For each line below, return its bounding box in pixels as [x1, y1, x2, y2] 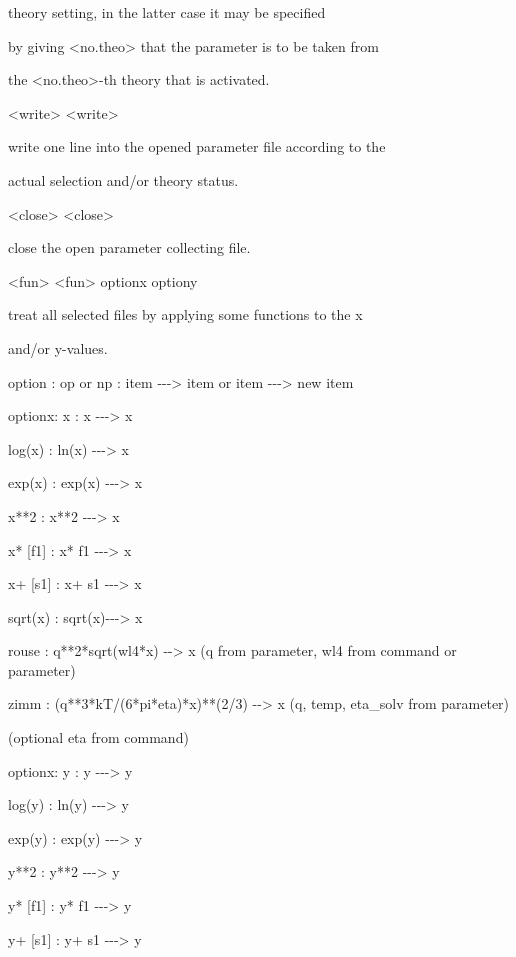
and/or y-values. [8, 337, 108, 358]
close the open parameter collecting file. [8, 237, 251, 258]
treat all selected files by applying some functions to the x [8, 304, 363, 325]
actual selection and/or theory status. [8, 169, 239, 190]
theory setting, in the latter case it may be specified [8, 2, 326, 22]
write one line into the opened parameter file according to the [8, 136, 386, 157]
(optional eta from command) [8, 727, 189, 748]
